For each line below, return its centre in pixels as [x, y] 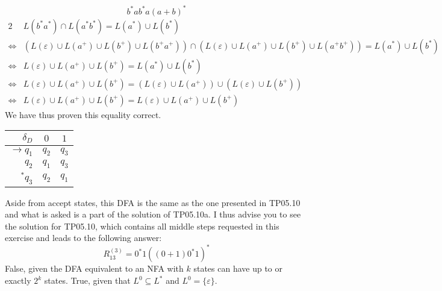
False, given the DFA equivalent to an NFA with [94, 268]
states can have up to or [238, 268]
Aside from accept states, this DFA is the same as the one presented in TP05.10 [153, 202]
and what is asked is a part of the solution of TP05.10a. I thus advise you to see [153, 214]
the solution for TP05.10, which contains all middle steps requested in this [142, 226]
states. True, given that [87, 280]
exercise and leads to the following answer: [83, 238]
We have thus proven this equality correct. [83, 114]
